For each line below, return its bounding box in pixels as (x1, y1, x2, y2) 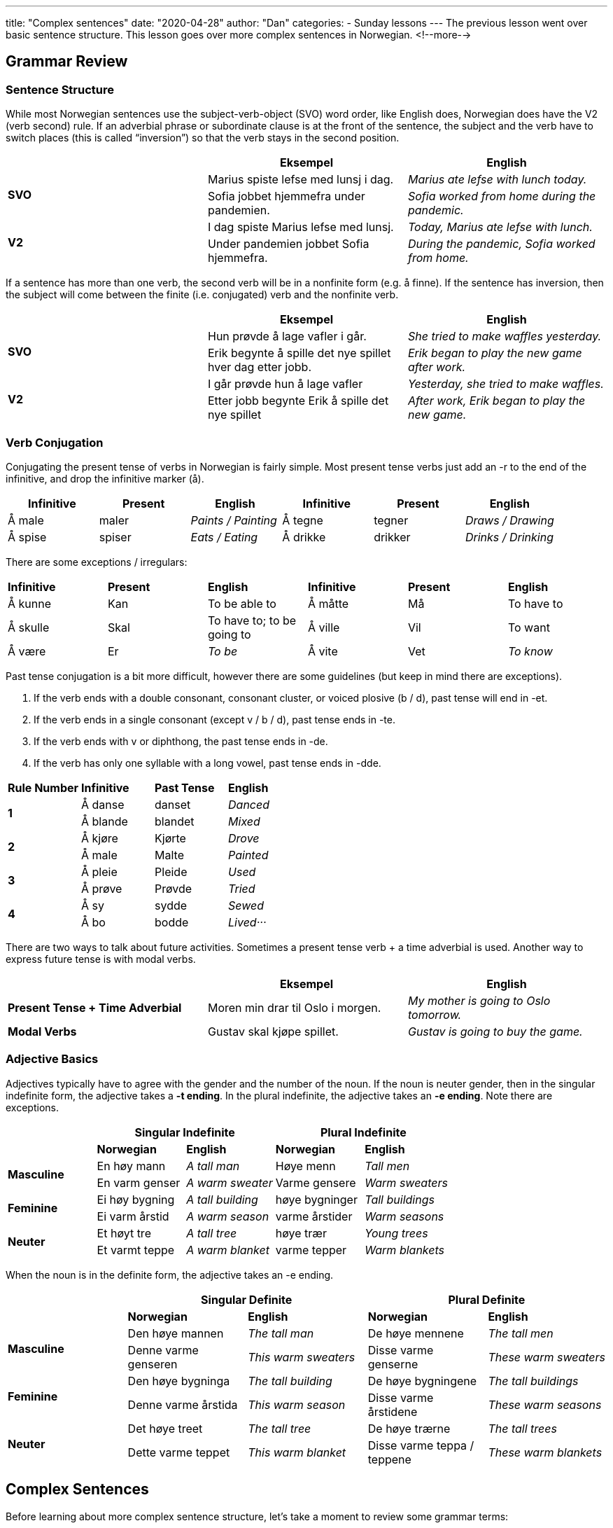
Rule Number (8, 780, 79, 795)
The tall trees (488, 1421, 557, 1436)
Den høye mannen (127, 1326, 224, 1340)
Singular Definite (201, 1292, 293, 1307)
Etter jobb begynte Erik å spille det (207, 394, 389, 408)
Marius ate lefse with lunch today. (407, 172, 587, 187)
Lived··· (228, 915, 267, 929)
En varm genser (97, 1175, 181, 1190)
